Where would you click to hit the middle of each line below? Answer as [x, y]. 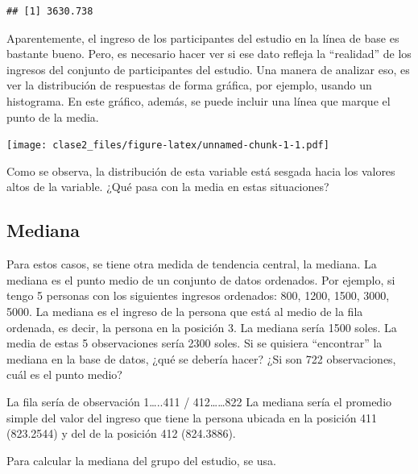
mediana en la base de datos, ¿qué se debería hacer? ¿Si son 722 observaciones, [201, 358]
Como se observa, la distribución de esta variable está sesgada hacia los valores [201, 170]
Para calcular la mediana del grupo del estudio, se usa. [141, 460]
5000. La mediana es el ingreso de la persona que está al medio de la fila [185, 311]
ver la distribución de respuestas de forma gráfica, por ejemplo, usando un [189, 85]
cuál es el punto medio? [64, 374]
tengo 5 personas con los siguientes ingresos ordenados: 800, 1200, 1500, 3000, [198, 295]
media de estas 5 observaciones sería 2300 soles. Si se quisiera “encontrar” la [195, 343]
